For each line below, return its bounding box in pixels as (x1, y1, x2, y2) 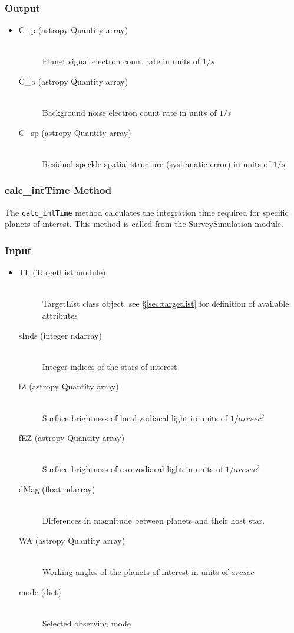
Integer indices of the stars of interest (42, 360, 177, 372)
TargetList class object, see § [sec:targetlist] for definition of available (42, 297, 289, 310)
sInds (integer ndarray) (18, 329, 102, 341)
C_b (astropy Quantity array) (18, 75, 128, 87)
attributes (42, 309, 78, 322)
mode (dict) (18, 585, 61, 598)
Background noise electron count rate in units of (42, 106, 217, 119)
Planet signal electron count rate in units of (42, 55, 200, 67)
